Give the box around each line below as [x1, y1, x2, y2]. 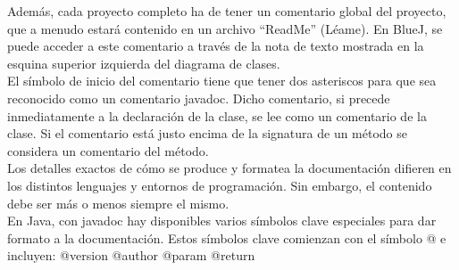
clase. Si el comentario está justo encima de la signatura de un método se [7, 124, 408, 143]
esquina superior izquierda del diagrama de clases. [7, 53, 280, 72]
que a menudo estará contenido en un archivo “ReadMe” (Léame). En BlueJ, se [7, 19, 443, 37]
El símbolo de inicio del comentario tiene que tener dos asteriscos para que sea [7, 71, 437, 90]
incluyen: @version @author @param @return [7, 246, 255, 265]
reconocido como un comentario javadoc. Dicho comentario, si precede [7, 88, 390, 107]
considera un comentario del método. [7, 141, 209, 160]
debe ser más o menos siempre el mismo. [7, 193, 229, 212]
